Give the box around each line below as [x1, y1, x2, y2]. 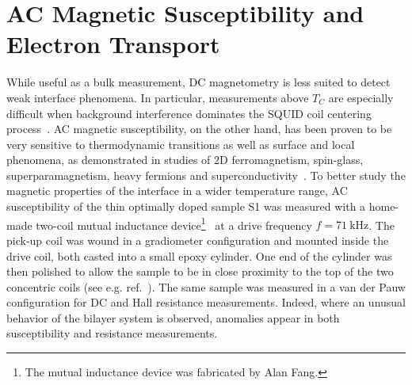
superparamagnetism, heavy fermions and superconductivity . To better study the [6, 166, 406, 183]
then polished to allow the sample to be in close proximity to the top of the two [6, 263, 394, 280]
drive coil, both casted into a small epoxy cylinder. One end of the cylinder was [6, 247, 392, 264]
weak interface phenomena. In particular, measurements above [6, 89, 309, 105]
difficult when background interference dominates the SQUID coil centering [6, 105, 372, 121]
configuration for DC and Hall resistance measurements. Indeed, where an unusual [6, 294, 406, 311]
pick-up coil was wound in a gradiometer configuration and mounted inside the [6, 231, 389, 248]
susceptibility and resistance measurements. [6, 325, 218, 341]
